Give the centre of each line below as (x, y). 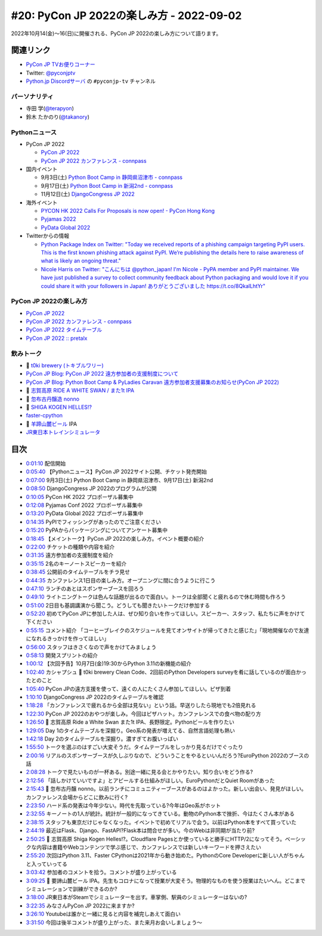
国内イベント (42, 169)
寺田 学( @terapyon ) (50, 109)
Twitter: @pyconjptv (51, 73)
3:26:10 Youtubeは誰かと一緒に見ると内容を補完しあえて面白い (103, 914)
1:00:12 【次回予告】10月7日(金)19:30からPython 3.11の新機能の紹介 (109, 664)
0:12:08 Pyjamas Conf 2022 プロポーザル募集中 (84, 505)
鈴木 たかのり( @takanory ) (58, 117)
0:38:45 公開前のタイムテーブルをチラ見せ (78, 572)
